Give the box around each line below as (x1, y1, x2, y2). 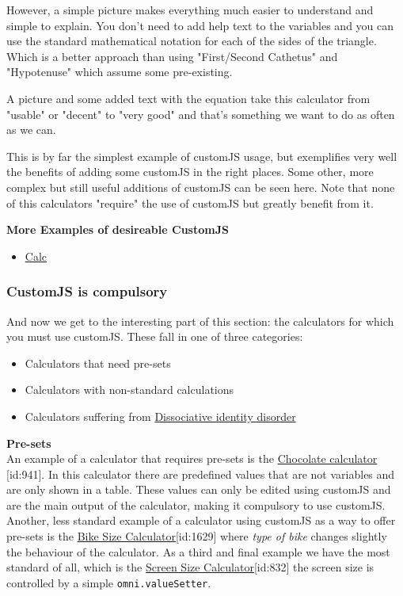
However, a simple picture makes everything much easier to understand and (6, 2, 374, 17)
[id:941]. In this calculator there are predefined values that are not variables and (6, 465, 395, 482)
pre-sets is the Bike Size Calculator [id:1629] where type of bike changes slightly (6, 528, 387, 544)
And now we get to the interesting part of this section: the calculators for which (6, 312, 394, 329)
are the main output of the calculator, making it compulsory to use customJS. (6, 496, 386, 513)
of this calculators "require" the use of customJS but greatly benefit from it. (6, 194, 374, 211)
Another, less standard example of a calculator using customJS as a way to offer (6, 512, 396, 529)
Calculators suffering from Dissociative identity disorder (25, 407, 296, 424)
